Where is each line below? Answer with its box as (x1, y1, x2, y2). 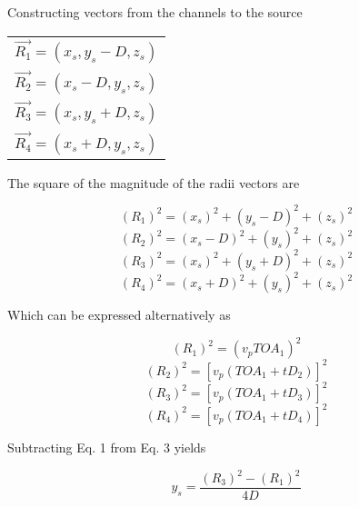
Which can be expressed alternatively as (7, 305, 231, 324)
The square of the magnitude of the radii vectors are (7, 173, 300, 192)
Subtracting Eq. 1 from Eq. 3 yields (7, 437, 206, 456)
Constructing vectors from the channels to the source (7, 3, 303, 21)
